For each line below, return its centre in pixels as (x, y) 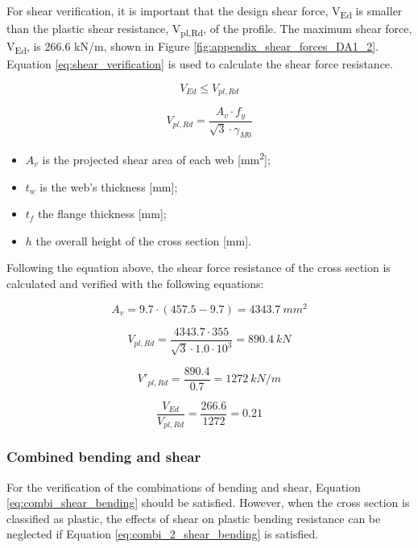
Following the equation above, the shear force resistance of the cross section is (199, 268)
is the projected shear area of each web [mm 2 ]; (156, 158)
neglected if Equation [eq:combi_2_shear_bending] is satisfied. (163, 534)
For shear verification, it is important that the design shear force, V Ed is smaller (205, 12)
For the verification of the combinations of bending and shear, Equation (184, 486)
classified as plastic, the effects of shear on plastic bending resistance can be (194, 518)
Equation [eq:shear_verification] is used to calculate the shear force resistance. (200, 64)
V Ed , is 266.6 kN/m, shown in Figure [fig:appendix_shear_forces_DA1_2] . (193, 47)
